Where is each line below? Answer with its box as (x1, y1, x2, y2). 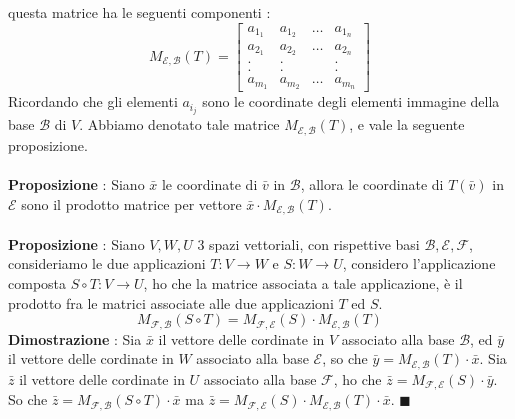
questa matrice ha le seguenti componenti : (8, 2, 271, 22)
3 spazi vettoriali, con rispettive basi (197, 233, 420, 254)
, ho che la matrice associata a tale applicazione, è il (143, 272, 463, 293)
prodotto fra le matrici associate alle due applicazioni (8, 292, 334, 313)
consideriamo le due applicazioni (8, 253, 206, 274)
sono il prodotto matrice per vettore (21, 193, 242, 214)
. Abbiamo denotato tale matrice (79, 114, 280, 135)
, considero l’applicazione (342, 253, 496, 274)
